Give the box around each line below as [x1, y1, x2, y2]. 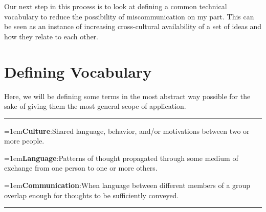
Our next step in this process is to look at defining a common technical [4, 1, 227, 11]
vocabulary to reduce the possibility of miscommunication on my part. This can [4, 11, 254, 21]
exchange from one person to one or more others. [4, 162, 158, 173]
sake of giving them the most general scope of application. [4, 101, 186, 111]
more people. [4, 135, 45, 146]
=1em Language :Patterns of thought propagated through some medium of [4, 152, 238, 163]
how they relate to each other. [4, 31, 99, 41]
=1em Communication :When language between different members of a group [4, 180, 251, 191]
